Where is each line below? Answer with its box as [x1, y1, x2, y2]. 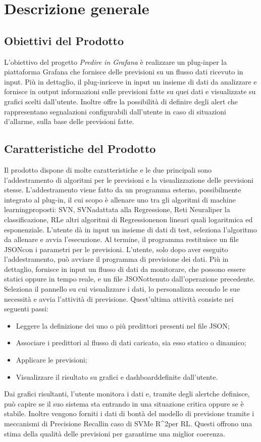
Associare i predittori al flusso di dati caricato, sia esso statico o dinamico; [16, 337, 246, 348]
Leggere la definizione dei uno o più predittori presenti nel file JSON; [16, 320, 230, 331]
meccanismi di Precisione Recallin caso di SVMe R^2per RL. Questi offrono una [4, 418, 252, 428]
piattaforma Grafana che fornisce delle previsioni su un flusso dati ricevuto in [4, 66, 243, 77]
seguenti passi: [4, 303, 48, 314]
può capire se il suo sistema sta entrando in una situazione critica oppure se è [4, 398, 244, 409]
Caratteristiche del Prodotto [4, 141, 156, 156]
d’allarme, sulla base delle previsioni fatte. [4, 116, 134, 127]
